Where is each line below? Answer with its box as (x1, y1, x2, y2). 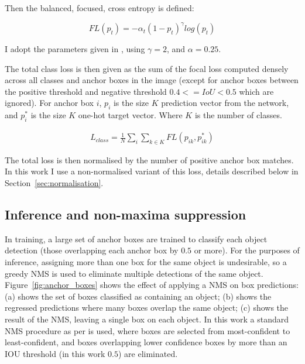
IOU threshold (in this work (5, 347, 105, 359)
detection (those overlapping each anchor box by (5, 244, 179, 256)
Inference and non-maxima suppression (5, 205, 246, 224)
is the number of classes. (194, 109, 282, 121)
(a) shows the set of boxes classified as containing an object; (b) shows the (5, 290, 272, 302)
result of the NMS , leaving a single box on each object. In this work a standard (5, 313, 289, 325)
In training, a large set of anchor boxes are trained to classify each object (5, 232, 268, 245)
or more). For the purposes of (194, 244, 300, 256)
